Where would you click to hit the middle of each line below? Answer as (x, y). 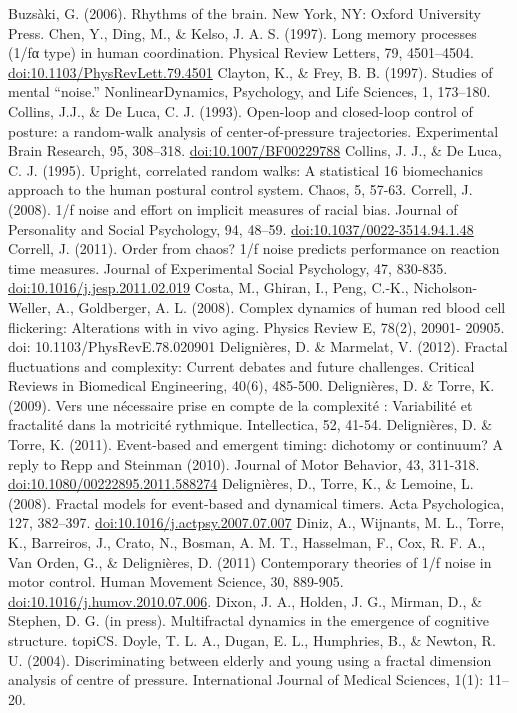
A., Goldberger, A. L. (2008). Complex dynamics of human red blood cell (280, 306)
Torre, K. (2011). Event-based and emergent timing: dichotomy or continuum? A (256, 444)
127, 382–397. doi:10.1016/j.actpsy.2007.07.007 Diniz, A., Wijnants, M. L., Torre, (256, 522)
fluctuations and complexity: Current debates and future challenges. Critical (241, 365)
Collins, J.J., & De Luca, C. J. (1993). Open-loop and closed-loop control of (240, 110)
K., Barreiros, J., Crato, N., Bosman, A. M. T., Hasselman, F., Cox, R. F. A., (247, 542)
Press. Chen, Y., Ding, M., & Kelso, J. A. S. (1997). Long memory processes (242, 32)
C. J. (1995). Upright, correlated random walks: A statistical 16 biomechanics (246, 169)
